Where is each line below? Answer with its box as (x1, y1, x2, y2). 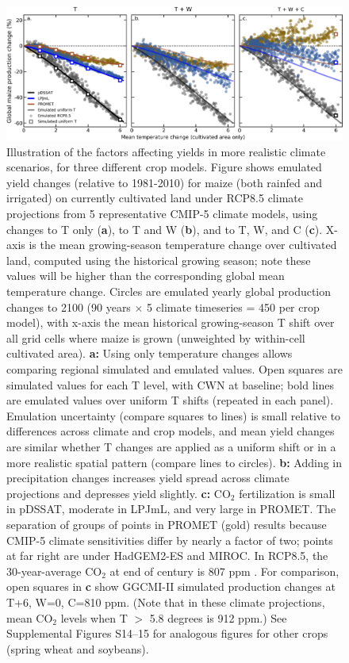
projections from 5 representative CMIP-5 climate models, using (6, 205, 318, 222)
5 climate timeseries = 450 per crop (147, 298, 320, 315)
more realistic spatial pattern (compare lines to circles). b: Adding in (6, 454, 343, 470)
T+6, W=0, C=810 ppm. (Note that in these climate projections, (6, 593, 325, 610)
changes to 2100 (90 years (6, 298, 131, 315)
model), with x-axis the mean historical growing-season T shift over (6, 314, 335, 331)
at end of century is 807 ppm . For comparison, (109, 562, 339, 579)
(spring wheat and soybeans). (6, 640, 149, 657)
